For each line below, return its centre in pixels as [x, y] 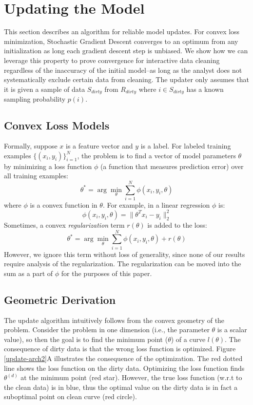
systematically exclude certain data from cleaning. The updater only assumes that [126, 79]
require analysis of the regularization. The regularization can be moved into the [123, 264]
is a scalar [232, 330]
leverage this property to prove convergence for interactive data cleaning [112, 60]
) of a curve [188, 339]
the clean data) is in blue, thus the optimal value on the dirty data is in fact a [121, 387]
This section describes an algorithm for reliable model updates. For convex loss [122, 32]
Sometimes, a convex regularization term [64, 224]
